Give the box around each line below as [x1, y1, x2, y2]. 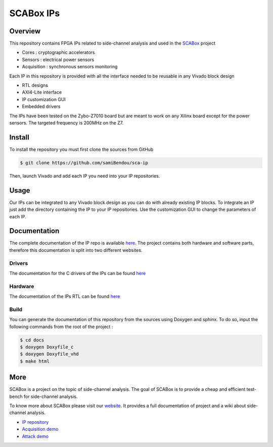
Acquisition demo [22, 426, 59, 432]
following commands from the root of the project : [9, 324, 113, 330]
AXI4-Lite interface [22, 89, 62, 96]
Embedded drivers [22, 104, 61, 110]
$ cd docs [20, 337, 44, 343]
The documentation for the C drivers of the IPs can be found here [9, 270, 146, 276]
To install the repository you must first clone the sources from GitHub [9, 146, 154, 152]
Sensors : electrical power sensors [22, 56, 95, 63]
